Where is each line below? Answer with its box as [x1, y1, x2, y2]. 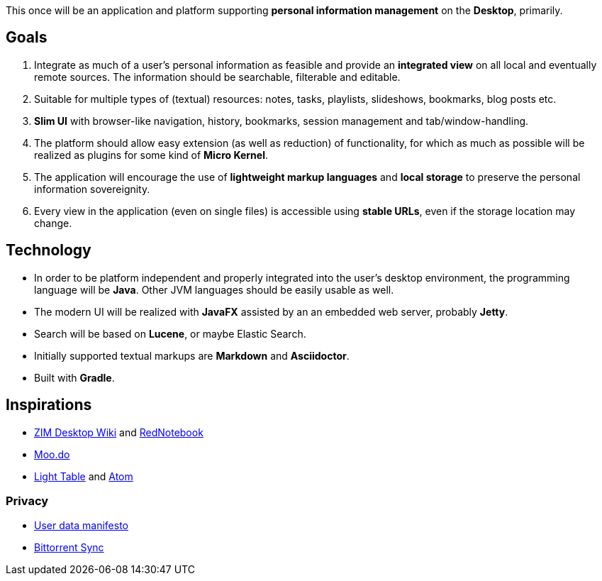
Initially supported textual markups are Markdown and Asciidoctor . [34, 349, 350, 362]
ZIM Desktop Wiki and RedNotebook [34, 426, 204, 438]
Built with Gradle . [34, 371, 115, 384]
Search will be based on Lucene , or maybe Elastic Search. [34, 327, 306, 340]
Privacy [6, 493, 49, 508]
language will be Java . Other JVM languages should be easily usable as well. [34, 283, 394, 296]
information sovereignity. [34, 182, 150, 195]
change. [34, 216, 72, 229]
